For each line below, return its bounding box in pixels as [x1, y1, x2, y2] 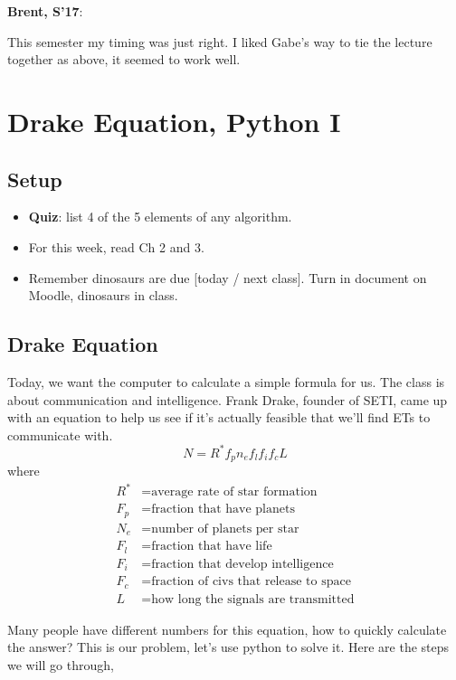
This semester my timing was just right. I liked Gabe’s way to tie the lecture [7, 32, 432, 51]
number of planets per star [151, 522, 299, 535]
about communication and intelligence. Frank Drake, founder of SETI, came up [7, 390, 448, 409]
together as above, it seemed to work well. [7, 50, 241, 69]
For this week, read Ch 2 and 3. [28, 237, 204, 256]
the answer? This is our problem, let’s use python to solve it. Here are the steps [7, 637, 450, 656]
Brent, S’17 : [7, 2, 83, 20]
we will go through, [7, 656, 114, 675]
